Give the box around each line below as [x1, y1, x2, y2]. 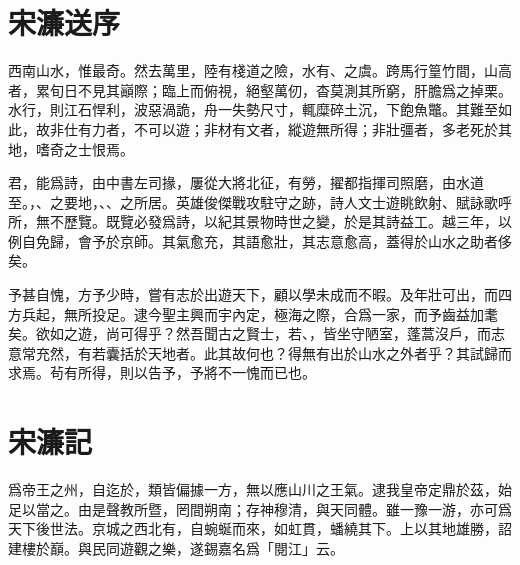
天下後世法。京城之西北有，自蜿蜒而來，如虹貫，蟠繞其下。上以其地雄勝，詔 [8, 518, 512, 539]
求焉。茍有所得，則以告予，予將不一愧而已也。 [8, 362, 316, 383]
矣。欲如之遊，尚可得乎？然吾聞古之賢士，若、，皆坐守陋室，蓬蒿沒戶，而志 [8, 323, 505, 344]
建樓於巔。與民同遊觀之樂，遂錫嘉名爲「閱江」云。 [8, 537, 344, 558]
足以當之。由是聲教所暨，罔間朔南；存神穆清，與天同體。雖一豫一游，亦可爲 [8, 498, 512, 519]
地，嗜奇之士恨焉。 [8, 138, 134, 159]
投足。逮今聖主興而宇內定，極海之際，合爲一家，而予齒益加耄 [91, 303, 498, 324]
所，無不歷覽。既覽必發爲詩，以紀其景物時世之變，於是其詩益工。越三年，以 [8, 211, 512, 232]
